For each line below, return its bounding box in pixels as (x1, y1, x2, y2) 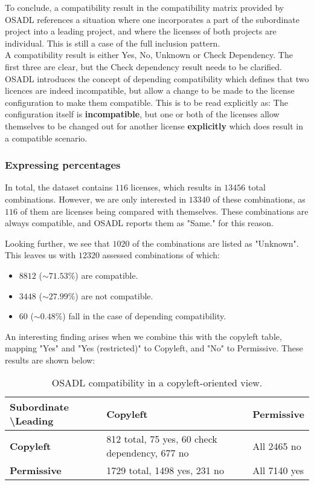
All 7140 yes (252, 463, 304, 478)
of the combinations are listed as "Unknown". (132, 236, 299, 249)
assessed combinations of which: (102, 249, 220, 261)
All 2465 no (252, 438, 301, 453)
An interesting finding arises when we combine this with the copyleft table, (5, 330, 282, 342)
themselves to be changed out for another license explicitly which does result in (5, 119, 304, 132)
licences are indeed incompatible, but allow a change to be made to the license (5, 84, 295, 97)
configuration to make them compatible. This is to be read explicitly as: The (5, 96, 288, 108)
